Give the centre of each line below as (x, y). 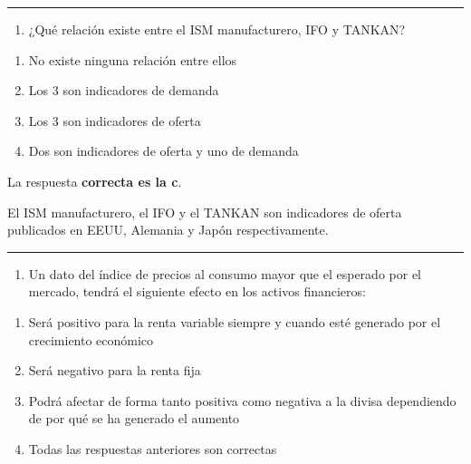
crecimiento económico (91, 339)
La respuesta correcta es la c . (95, 181)
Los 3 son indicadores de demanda (124, 90)
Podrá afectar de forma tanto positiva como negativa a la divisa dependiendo (242, 400)
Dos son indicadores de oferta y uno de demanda (163, 151)
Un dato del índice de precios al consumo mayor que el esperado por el (225, 273)
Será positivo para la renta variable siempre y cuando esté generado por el (235, 321)
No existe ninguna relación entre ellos (133, 59)
